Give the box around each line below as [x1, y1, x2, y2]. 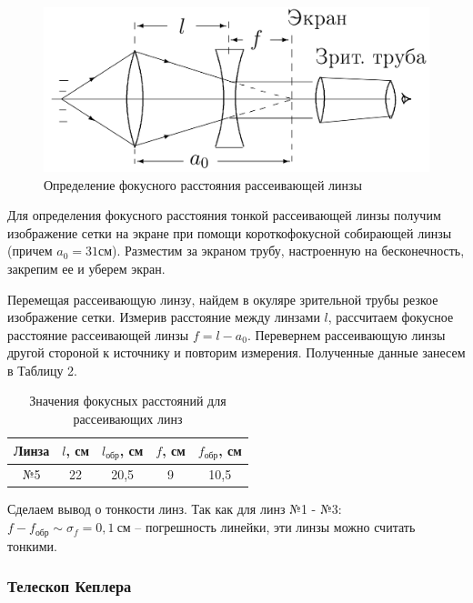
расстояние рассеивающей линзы [7, 325, 189, 344]
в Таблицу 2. [7, 360, 77, 379]
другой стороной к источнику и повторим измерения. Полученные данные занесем [7, 343, 466, 362]
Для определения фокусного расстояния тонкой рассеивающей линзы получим [7, 206, 441, 225]
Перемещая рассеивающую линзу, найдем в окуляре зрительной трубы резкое [7, 289, 438, 308]
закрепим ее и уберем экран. [7, 258, 166, 277]
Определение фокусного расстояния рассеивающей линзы [44, 175, 362, 194]
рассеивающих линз [73, 409, 183, 428]
